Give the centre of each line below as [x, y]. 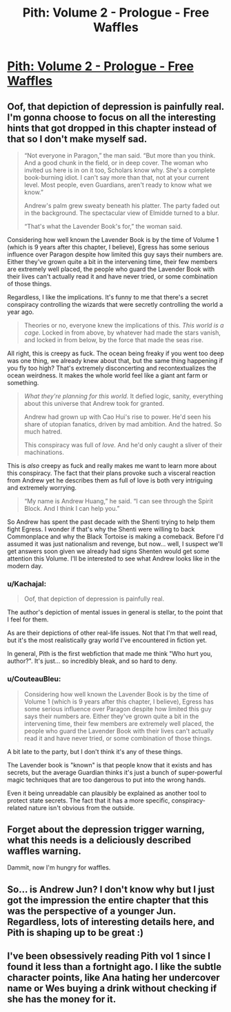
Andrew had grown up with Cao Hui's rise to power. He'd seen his [118, 417]
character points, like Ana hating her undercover [114, 978]
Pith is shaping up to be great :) [75, 932]
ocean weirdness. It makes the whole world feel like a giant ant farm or [108, 375]
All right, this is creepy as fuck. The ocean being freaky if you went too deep [116, 353]
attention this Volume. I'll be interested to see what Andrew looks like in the [114, 559]
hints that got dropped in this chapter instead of [112, 128]
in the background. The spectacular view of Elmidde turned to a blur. [121, 213]
